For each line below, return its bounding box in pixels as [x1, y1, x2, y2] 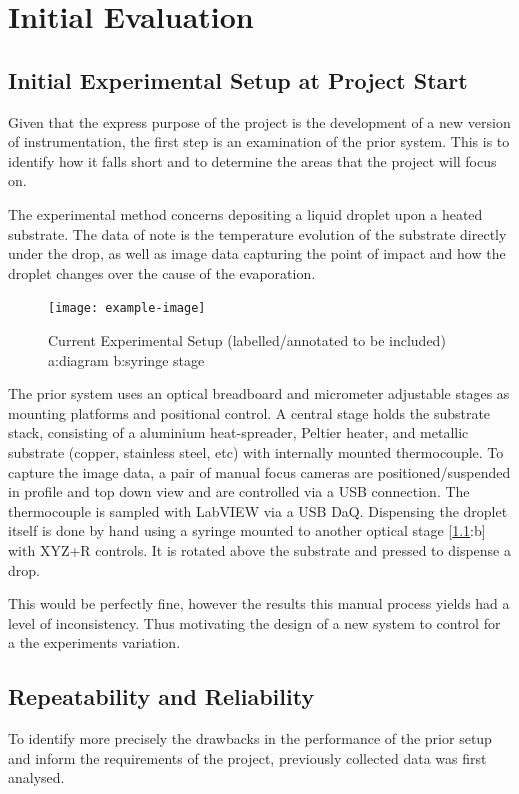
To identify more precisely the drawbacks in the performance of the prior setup [8, 728, 492, 749]
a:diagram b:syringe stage [48, 349, 205, 370]
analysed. [8, 767, 65, 788]
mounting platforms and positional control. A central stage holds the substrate [8, 402, 491, 423]
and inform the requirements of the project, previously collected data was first [8, 747, 487, 768]
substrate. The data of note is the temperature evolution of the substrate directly [8, 223, 507, 244]
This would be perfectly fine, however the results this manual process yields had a [8, 593, 510, 614]
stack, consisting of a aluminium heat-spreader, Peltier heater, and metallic [8, 422, 469, 443]
